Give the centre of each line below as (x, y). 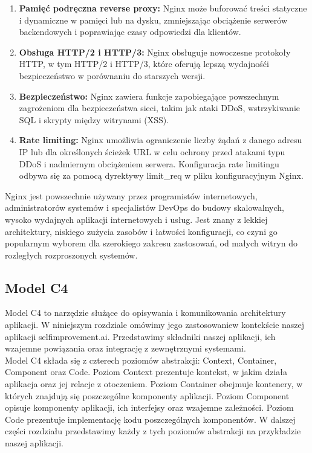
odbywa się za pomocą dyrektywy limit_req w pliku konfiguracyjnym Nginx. (161, 175)
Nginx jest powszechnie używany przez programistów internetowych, (131, 195)
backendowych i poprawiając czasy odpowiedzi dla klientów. (130, 32)
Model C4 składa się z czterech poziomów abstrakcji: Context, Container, (141, 360)
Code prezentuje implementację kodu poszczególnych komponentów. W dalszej (150, 419)
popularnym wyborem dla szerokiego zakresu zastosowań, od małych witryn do (151, 243)
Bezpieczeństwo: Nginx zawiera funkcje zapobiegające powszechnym (149, 96)
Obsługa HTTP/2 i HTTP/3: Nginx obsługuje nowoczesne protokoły (155, 52)
